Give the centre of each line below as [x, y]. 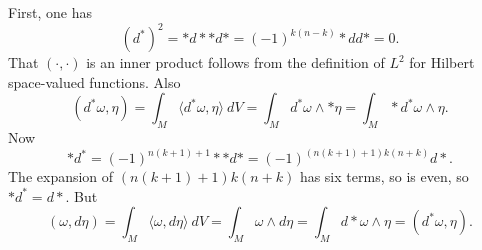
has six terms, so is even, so [384, 176]
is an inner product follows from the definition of [235, 62]
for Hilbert [442, 62]
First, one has [50, 12]
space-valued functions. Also [94, 81]
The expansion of [61, 176]
